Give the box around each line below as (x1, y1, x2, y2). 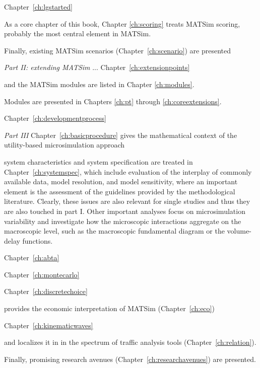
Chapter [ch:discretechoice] (4, 286, 88, 297)
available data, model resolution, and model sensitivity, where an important (4, 176, 238, 187)
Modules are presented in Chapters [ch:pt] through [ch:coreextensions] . (4, 96, 222, 106)
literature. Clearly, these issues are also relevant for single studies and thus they (4, 196, 250, 206)
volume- (227, 226, 251, 236)
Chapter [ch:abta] (4, 252, 59, 263)
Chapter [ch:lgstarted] (4, 2, 73, 12)
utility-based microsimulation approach (4, 139, 125, 150)
